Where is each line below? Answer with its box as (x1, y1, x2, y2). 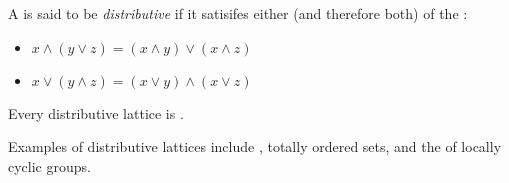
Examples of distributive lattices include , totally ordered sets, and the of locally (8, 136, 502, 157)
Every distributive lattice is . (8, 102, 184, 123)
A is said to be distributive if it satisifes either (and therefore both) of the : (8, 3, 468, 23)
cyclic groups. (8, 155, 91, 176)
